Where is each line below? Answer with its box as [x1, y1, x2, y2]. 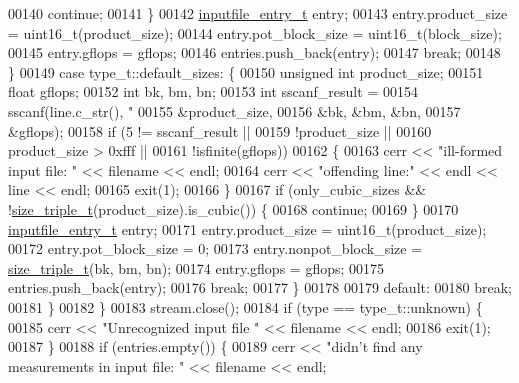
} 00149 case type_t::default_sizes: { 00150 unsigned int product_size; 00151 [8, 61, 484, 82]
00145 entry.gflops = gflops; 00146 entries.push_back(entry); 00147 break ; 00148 [8, 42, 501, 63]
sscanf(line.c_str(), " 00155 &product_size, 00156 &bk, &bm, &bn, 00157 [8, 100, 461, 121]
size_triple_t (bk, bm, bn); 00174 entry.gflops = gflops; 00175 [8, 257, 385, 278]
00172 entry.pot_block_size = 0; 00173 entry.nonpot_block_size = [8, 238, 423, 259]
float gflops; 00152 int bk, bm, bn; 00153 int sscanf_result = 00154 [8, 81, 418, 102]
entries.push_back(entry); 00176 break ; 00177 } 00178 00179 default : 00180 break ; [8, 277, 512, 298]
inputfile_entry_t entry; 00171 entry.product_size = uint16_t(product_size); [8, 218, 487, 239]
